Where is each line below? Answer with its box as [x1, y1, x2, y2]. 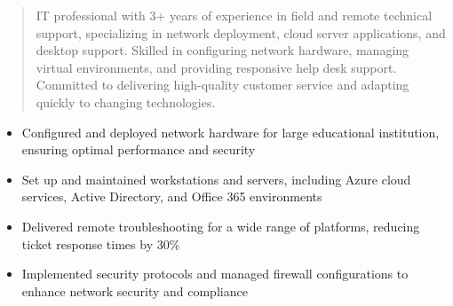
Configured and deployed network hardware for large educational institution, [21, 122, 440, 141]
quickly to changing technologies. [36, 92, 216, 111]
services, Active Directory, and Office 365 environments [21, 187, 322, 206]
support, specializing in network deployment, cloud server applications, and [36, 23, 446, 42]
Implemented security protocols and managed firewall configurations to [21, 264, 409, 283]
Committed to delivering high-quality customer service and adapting [36, 75, 409, 94]
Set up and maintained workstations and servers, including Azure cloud [21, 169, 411, 188]
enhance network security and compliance [21, 281, 248, 300]
